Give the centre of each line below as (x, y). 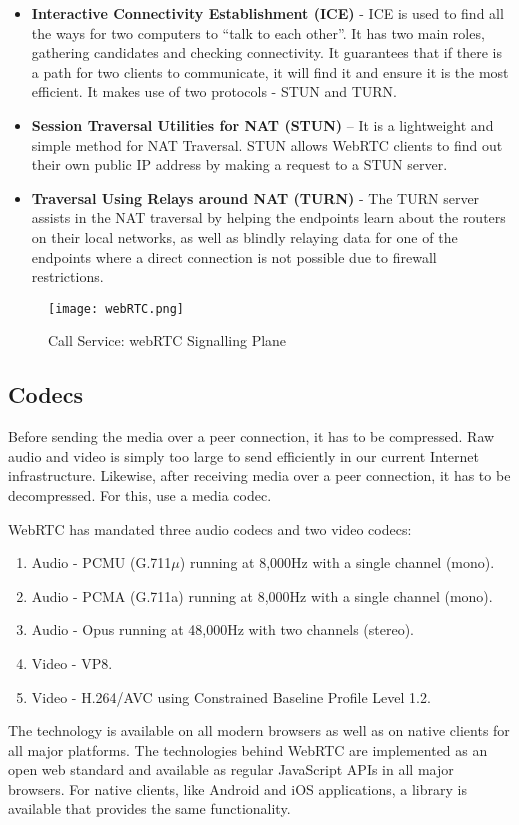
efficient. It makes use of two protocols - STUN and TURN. (214, 91)
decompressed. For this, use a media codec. (140, 494)
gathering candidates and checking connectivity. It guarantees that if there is (266, 52)
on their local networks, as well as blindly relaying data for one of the (244, 236)
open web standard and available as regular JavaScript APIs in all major (231, 769)
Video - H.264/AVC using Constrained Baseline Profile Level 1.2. (231, 696)
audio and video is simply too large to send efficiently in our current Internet (243, 455)
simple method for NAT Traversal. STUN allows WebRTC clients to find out (267, 144)
